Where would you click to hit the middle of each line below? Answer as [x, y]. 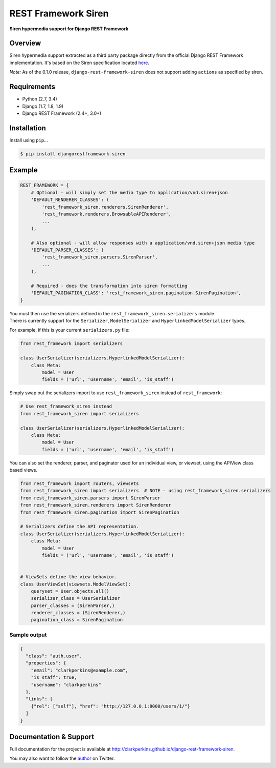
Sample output [28, 635]
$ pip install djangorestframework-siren [73, 154]
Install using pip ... [29, 140]
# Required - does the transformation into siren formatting [109, 286]
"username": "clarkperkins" [66, 685]
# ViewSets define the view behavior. [69, 577]
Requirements [32, 87]
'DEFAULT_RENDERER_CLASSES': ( [70, 200]
